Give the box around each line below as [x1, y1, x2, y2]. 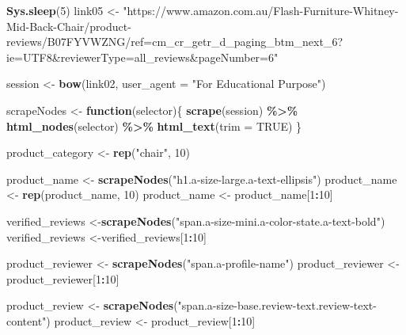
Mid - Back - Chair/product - [6, 17, 131, 34]
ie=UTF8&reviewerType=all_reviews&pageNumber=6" [6, 48, 279, 65]
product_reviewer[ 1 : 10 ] [6, 270, 120, 287]
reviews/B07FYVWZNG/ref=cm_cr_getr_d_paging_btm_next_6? [6, 33, 343, 50]
